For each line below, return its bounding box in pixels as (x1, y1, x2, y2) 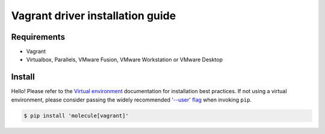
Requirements (11, 32, 66, 42)
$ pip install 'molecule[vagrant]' (23, 112, 129, 119)
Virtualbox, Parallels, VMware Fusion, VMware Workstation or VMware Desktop (26, 56, 223, 63)
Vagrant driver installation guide (11, 9, 176, 22)
